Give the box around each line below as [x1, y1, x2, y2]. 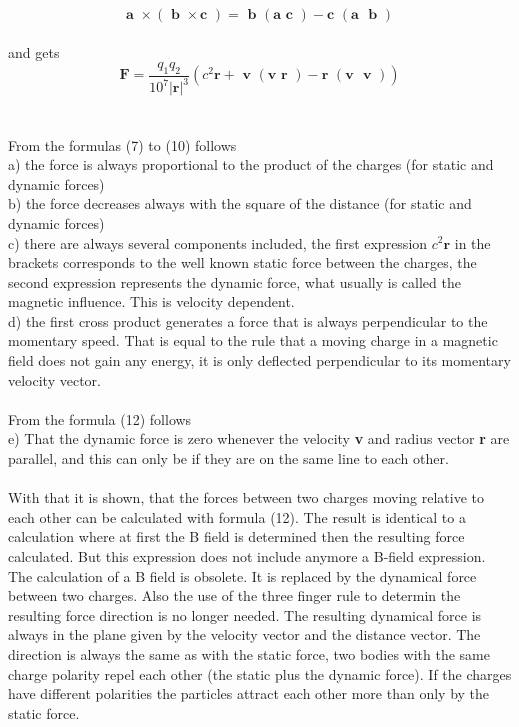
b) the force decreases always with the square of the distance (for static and [8, 193, 472, 214]
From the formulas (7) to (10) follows [8, 134, 237, 155]
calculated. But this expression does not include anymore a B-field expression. [8, 546, 486, 567]
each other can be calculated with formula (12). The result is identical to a [8, 506, 466, 527]
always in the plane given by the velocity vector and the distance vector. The [8, 624, 481, 645]
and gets [8, 41, 60, 62]
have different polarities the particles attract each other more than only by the [8, 683, 490, 704]
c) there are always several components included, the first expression [8, 232, 428, 253]
